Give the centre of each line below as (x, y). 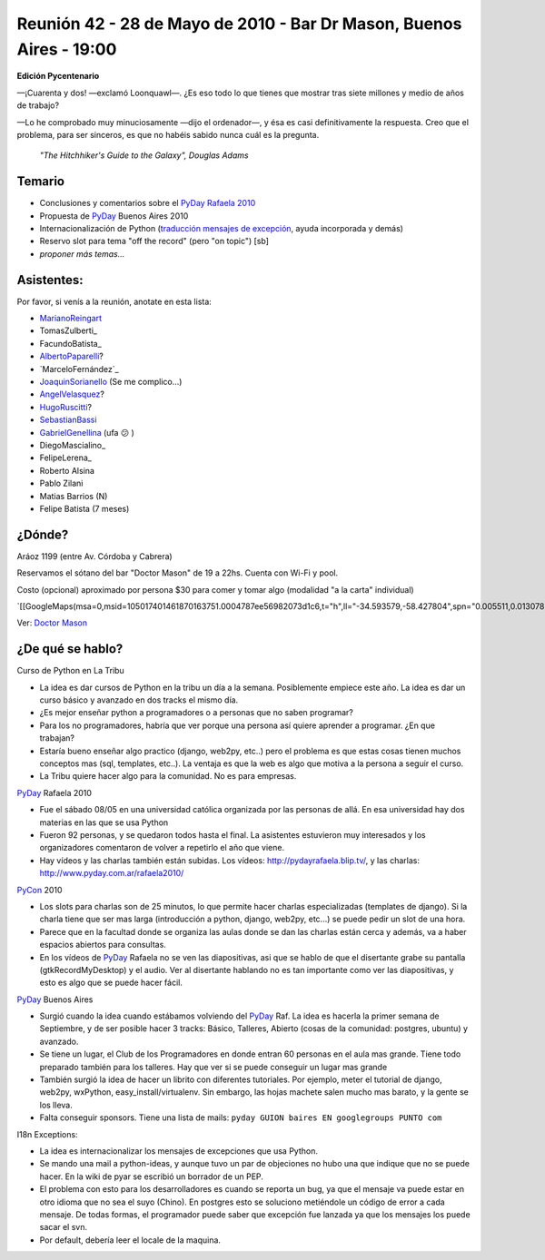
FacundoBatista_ (70, 343)
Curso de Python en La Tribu (70, 671)
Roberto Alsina (67, 470)
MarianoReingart (70, 319)
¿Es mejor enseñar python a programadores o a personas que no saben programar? (197, 713)
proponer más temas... (82, 253)
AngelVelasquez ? (72, 394)
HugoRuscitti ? (66, 407)
